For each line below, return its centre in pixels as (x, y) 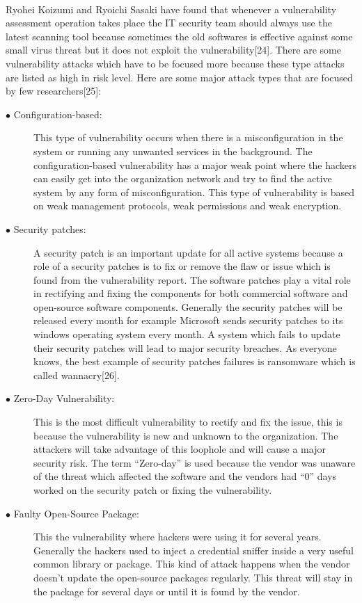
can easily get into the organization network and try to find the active (183, 178)
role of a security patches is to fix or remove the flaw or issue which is (182, 266)
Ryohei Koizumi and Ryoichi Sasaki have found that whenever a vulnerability (171, 9)
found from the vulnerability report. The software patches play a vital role (192, 279)
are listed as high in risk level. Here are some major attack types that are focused (179, 77)
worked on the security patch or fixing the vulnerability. (153, 490)
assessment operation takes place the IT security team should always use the (169, 23)
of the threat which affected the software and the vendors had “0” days (185, 476)
